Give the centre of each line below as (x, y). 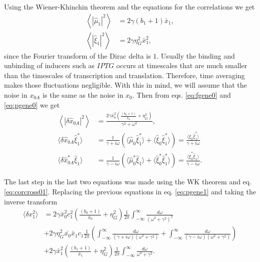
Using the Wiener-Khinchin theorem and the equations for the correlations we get (129, 7)
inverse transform (31, 201)
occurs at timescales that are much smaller (182, 65)
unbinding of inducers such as (49, 65)
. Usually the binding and (196, 55)
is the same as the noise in (83, 95)
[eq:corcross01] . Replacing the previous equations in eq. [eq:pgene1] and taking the (130, 191)
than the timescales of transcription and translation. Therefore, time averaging (124, 75)
